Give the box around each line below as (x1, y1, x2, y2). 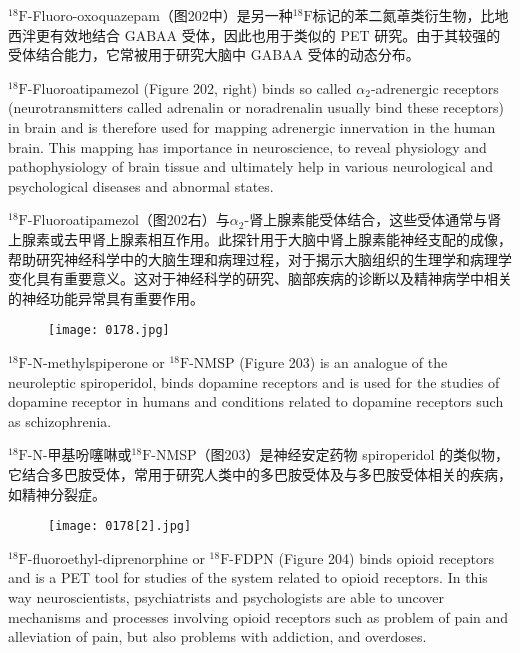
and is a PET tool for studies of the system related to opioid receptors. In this (8, 567, 488, 588)
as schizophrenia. (8, 410, 112, 431)
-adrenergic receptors (370, 77, 499, 98)
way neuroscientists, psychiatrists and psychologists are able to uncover (8, 586, 444, 607)
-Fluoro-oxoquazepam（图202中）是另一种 (27, 5, 293, 25)
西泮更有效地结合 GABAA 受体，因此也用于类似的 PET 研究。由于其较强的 (8, 24, 501, 45)
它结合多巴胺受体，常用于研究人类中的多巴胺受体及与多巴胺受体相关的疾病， (8, 463, 512, 484)
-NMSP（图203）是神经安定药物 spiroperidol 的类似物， (151, 444, 510, 465)
